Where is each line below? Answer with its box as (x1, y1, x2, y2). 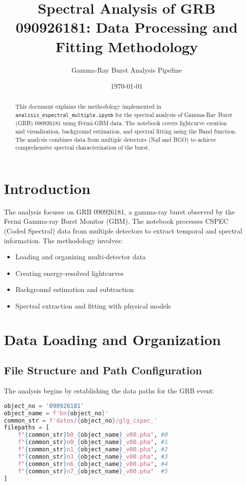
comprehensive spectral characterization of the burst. (15, 143, 150, 152)
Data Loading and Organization (4, 329, 221, 349)
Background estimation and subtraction (15, 284, 134, 294)
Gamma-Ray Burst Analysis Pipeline (71, 64, 182, 75)
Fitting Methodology (55, 36, 198, 56)
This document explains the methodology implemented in (15, 102, 162, 111)
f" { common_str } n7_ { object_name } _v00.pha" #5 (18, 467, 168, 475)
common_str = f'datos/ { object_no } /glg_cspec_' (4, 417, 158, 424)
